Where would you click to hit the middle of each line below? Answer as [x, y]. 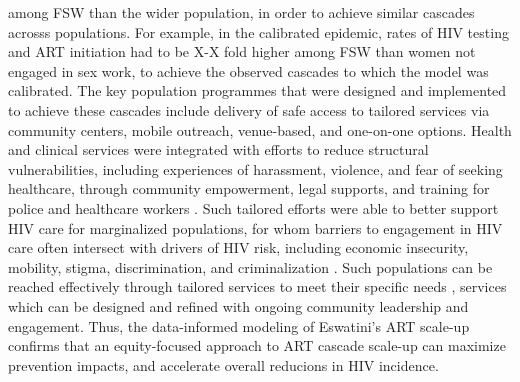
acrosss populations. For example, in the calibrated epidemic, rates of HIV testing [258, 31]
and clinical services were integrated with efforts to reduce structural [218, 149]
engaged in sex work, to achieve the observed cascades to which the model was [248, 70]
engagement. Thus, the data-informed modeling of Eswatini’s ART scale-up [239, 325]
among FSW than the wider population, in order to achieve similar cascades [241, 12]
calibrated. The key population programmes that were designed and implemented [257, 90]
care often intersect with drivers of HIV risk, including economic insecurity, [238, 247]
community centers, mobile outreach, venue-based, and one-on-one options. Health [260, 129]
